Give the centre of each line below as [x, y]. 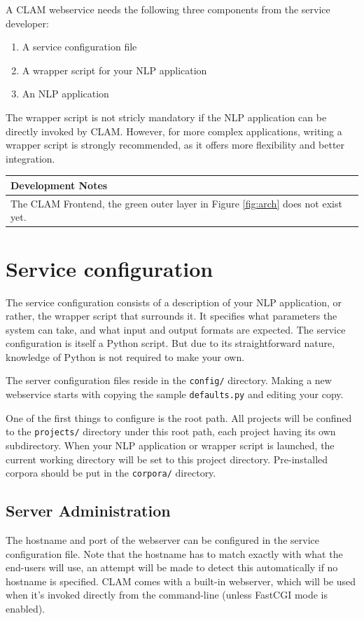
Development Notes [59, 185]
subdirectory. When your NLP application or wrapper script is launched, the [170, 445]
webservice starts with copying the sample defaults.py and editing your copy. [175, 394]
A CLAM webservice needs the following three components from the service [168, 9]
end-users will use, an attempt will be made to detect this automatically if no [172, 567]
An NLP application [65, 94]
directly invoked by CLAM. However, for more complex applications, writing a [174, 131]
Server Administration [88, 511]
